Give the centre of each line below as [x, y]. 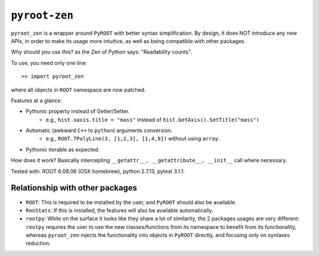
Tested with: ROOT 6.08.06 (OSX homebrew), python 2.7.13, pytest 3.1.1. [98, 171]
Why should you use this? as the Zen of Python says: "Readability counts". [101, 52]
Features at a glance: [36, 100]
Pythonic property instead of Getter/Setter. [78, 111]
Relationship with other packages [74, 188]
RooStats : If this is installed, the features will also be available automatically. [120, 210]
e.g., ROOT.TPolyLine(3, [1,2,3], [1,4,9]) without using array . [133, 139]
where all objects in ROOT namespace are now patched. [78, 90]
